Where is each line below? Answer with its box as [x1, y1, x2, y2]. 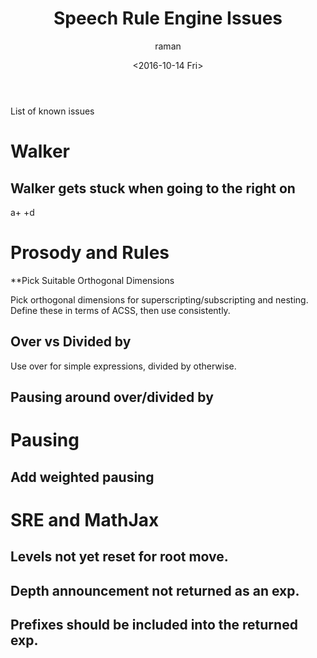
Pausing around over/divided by [10, 389, 214, 406]
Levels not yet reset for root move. [10, 548, 229, 566]
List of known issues [10, 105, 95, 117]
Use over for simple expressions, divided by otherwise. [10, 360, 237, 372]
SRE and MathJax [10, 508, 160, 531]
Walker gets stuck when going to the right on [10, 180, 296, 197]
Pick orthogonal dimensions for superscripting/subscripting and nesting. [10, 293, 309, 306]
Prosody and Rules [10, 242, 170, 264]
